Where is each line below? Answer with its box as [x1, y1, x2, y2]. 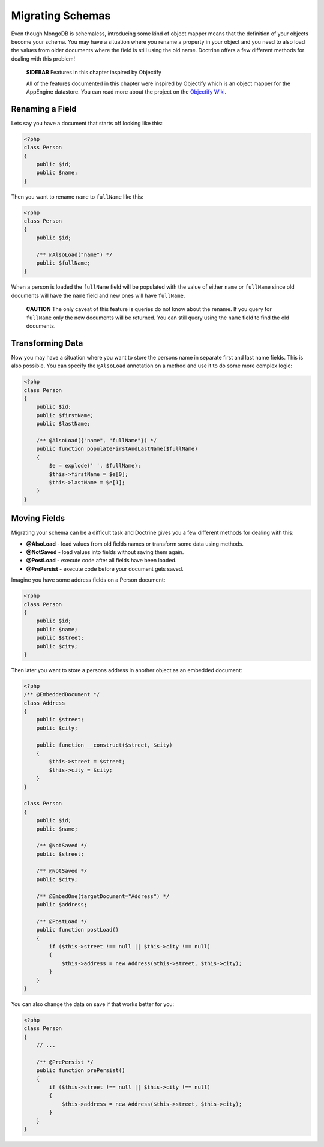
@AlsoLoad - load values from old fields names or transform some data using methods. [26, 540, 244, 547]
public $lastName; [36, 420, 91, 427]
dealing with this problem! [11, 55, 75, 62]
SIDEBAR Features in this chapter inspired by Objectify [26, 69, 162, 76]
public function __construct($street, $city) [36, 741, 173, 748]
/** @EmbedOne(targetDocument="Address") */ [36, 893, 170, 900]
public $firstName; [36, 412, 94, 418]
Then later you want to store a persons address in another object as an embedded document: [11, 666, 242, 673]
